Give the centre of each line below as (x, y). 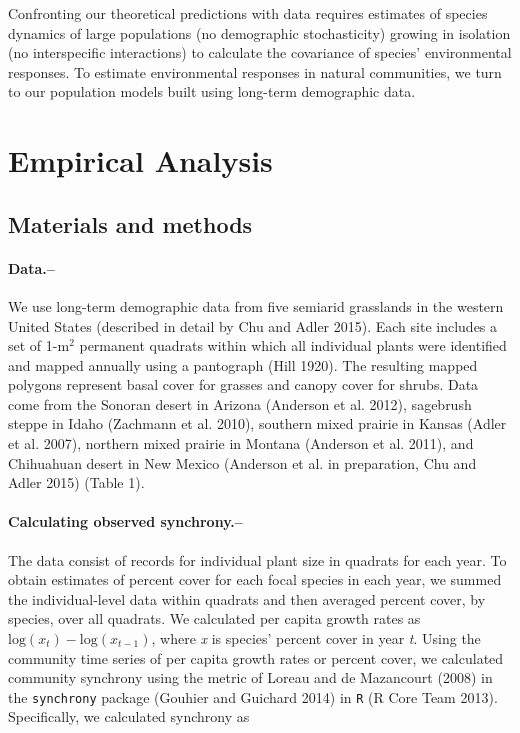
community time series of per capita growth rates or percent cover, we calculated (256, 657)
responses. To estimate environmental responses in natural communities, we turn (255, 71)
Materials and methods (130, 223)
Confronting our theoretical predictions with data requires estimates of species (248, 13)
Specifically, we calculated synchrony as (129, 716)
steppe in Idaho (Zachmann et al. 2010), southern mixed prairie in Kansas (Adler (257, 423)
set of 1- (33, 345)
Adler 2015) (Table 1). (76, 482)
